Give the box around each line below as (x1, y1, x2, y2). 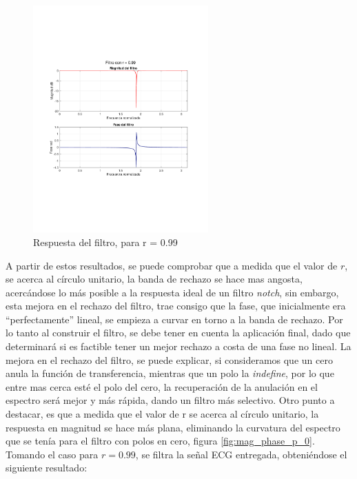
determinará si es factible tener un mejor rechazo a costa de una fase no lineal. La (6, 339, 351, 354)
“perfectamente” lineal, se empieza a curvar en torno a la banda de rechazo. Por (6, 312, 343, 326)
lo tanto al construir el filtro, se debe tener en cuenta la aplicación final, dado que (6, 325, 351, 340)
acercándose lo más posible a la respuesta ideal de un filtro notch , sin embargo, (6, 285, 339, 299)
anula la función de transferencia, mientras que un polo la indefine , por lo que (6, 366, 334, 380)
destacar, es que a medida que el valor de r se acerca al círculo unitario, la (6, 407, 319, 421)
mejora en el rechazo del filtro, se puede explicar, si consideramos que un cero (6, 352, 333, 367)
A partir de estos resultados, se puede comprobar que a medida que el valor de (6, 258, 338, 272)
